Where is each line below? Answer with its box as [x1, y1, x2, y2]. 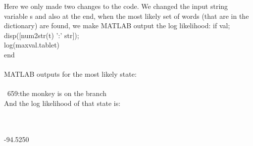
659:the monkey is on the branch [7, 88, 107, 98]
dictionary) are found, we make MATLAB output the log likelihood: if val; [4, 20, 230, 31]
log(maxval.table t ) [4, 40, 60, 50]
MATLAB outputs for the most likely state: [4, 69, 137, 79]
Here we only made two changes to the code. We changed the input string [4, 1, 228, 11]
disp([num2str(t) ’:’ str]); [4, 30, 79, 40]
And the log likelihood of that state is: [4, 97, 121, 108]
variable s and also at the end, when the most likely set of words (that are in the [4, 10, 249, 21]
